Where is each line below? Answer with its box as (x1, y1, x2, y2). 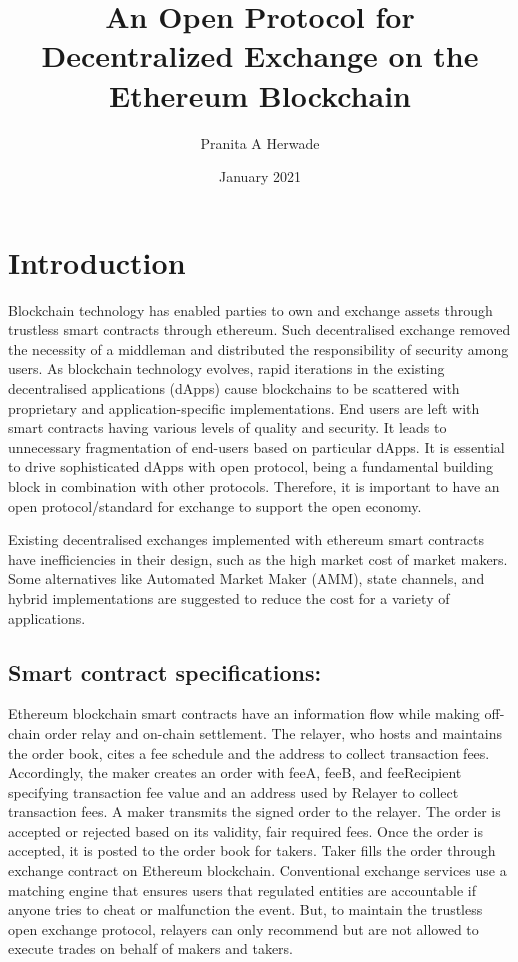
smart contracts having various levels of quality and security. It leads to (8, 417, 447, 438)
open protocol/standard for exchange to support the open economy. (8, 495, 422, 516)
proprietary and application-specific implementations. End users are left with (8, 397, 480, 418)
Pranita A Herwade (200, 132, 320, 153)
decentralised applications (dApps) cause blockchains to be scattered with (8, 378, 460, 398)
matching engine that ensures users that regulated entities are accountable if (8, 879, 476, 900)
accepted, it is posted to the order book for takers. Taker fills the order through (8, 840, 496, 861)
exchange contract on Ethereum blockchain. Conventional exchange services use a (8, 860, 507, 881)
